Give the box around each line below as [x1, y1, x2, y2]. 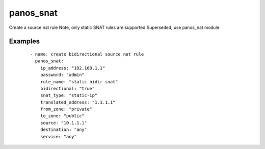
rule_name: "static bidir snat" [40, 79, 118, 84]
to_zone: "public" [40, 113, 85, 119]
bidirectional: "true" [40, 86, 95, 91]
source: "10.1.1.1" [40, 120, 87, 125]
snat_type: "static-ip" [40, 93, 98, 98]
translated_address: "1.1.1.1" [40, 99, 116, 105]
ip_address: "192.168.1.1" [40, 65, 106, 71]
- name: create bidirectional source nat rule [30, 51, 144, 57]
